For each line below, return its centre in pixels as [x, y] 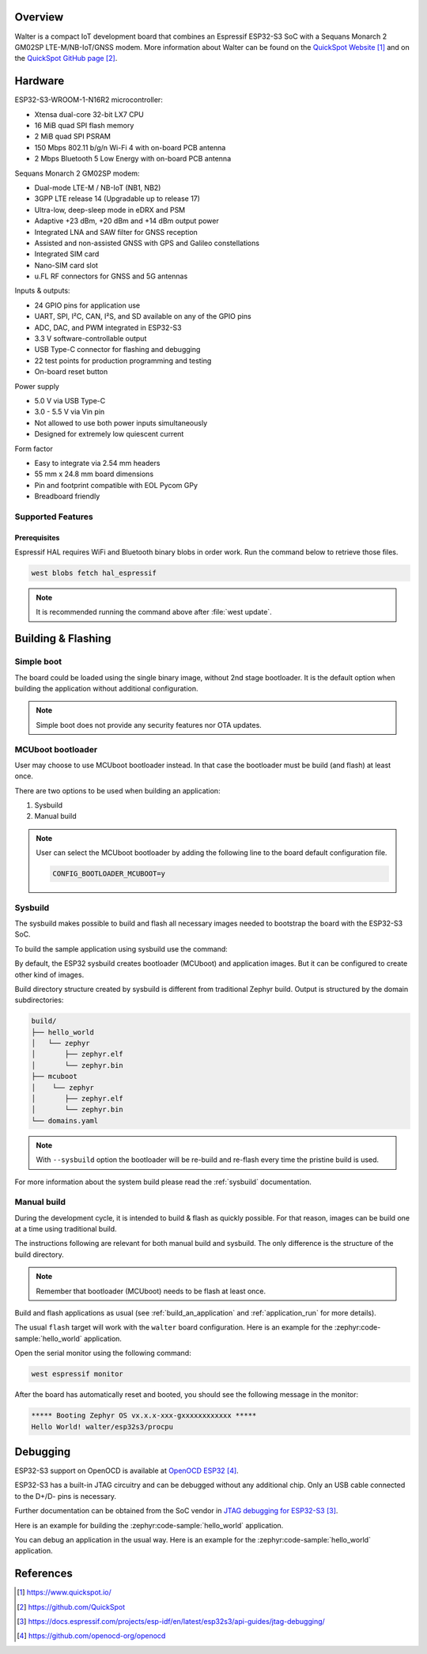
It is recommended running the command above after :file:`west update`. [154, 612]
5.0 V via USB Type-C [70, 400]
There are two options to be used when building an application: [117, 790]
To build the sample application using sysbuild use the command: [121, 948]
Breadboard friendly [67, 496]
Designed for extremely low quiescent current [109, 434]
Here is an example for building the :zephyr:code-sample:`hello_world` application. [149, 1525]
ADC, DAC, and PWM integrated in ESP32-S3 [108, 327]
